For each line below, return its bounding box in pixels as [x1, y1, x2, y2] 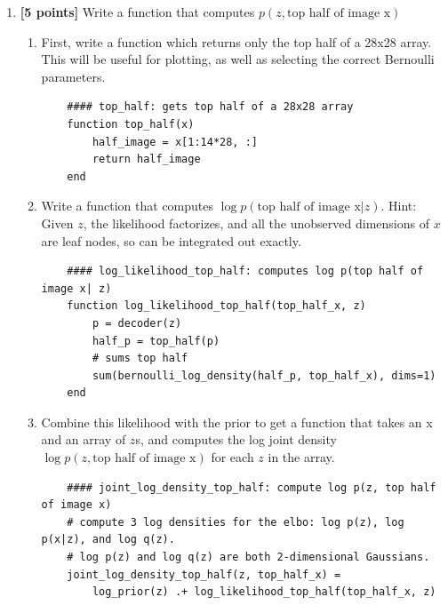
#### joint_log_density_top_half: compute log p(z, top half [67, 481, 436, 494]
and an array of [41, 430, 126, 449]
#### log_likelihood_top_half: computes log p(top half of [67, 265, 424, 278]
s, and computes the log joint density [135, 430, 337, 449]
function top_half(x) [67, 117, 195, 131]
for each [211, 448, 254, 466]
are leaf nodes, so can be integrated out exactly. [41, 231, 301, 250]
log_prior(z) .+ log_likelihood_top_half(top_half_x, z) [92, 585, 436, 599]
